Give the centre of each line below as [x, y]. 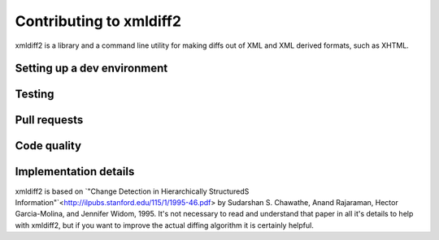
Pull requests [49, 120]
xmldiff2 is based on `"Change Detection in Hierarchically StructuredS [132, 191]
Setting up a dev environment [91, 69]
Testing [35, 94]
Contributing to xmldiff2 [98, 21]
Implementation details [75, 171]
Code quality [48, 146]
